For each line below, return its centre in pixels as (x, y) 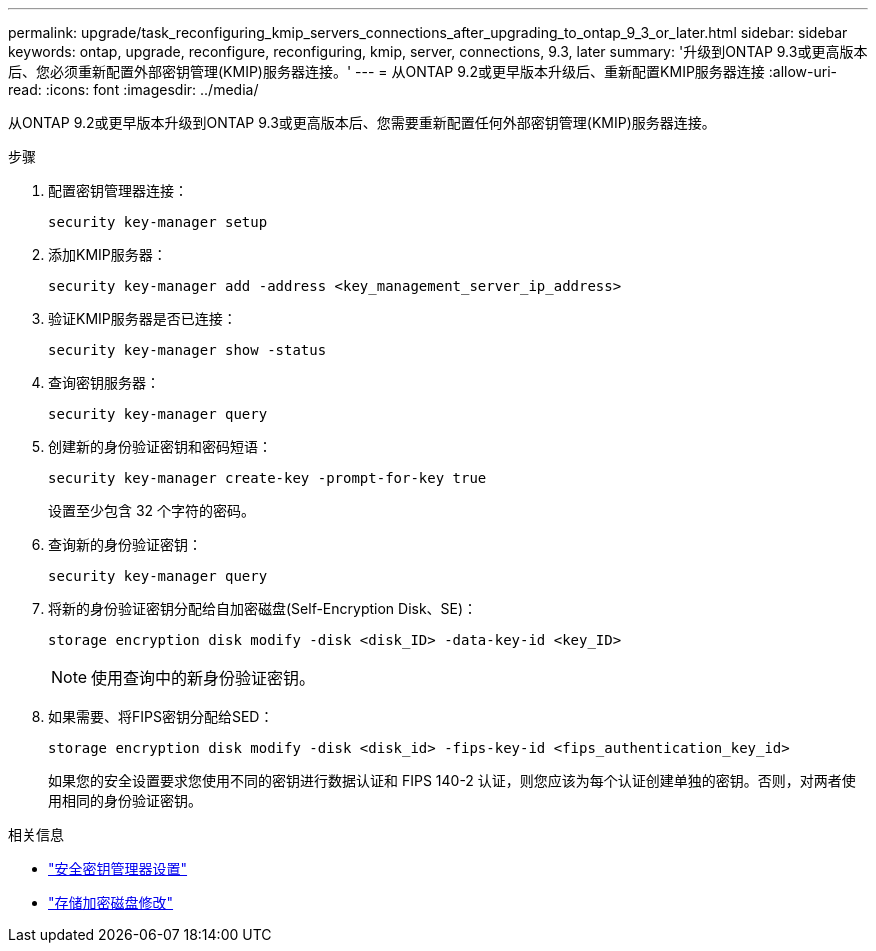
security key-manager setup (158, 222)
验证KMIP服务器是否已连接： (142, 318)
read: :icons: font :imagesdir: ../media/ (133, 89)
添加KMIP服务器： (107, 254)
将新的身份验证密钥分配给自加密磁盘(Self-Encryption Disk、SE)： (263, 608)
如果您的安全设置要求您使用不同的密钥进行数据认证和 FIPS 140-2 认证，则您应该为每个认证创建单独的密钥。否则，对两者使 (452, 780)
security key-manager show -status (187, 350)
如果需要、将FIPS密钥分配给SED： (161, 716)
